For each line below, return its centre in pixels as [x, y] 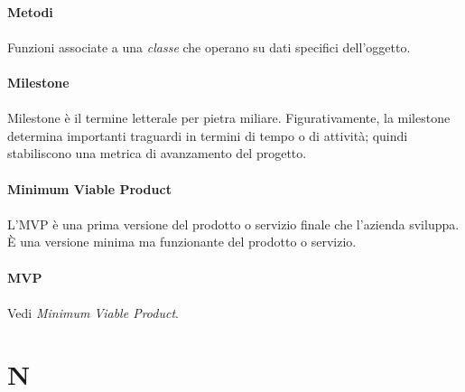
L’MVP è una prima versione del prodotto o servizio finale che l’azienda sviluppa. [233, 224]
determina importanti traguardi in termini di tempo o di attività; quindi [208, 135]
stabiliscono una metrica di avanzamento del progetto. [157, 153]
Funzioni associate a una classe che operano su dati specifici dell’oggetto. [209, 47]
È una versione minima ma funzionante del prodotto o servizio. [182, 242]
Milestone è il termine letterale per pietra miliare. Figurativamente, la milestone [229, 118]
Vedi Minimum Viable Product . [93, 312]
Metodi [30, 11]
